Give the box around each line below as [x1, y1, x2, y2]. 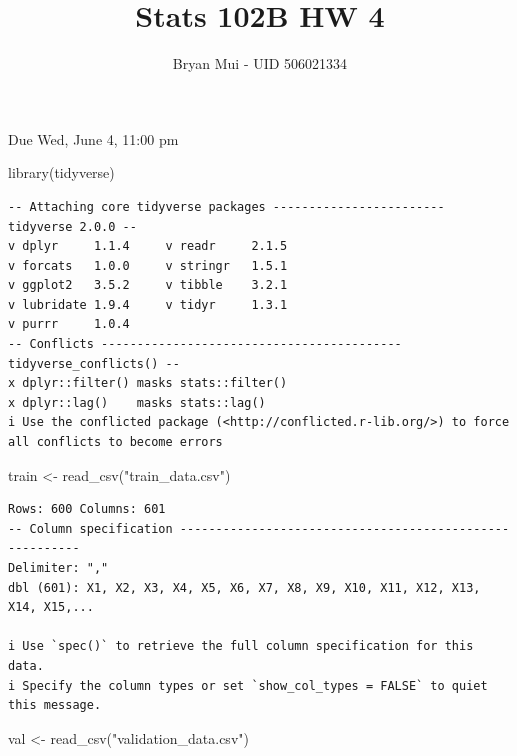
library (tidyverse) [8, 162, 115, 183]
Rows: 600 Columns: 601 [8, 502, 166, 517]
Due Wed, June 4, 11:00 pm [8, 128, 179, 149]
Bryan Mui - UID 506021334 [172, 53, 348, 74]
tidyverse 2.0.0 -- [8, 219, 137, 234]
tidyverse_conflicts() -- [8, 356, 180, 371]
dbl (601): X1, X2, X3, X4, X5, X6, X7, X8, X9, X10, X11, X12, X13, [8, 580, 481, 595]
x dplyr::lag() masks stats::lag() [8, 395, 266, 410]
